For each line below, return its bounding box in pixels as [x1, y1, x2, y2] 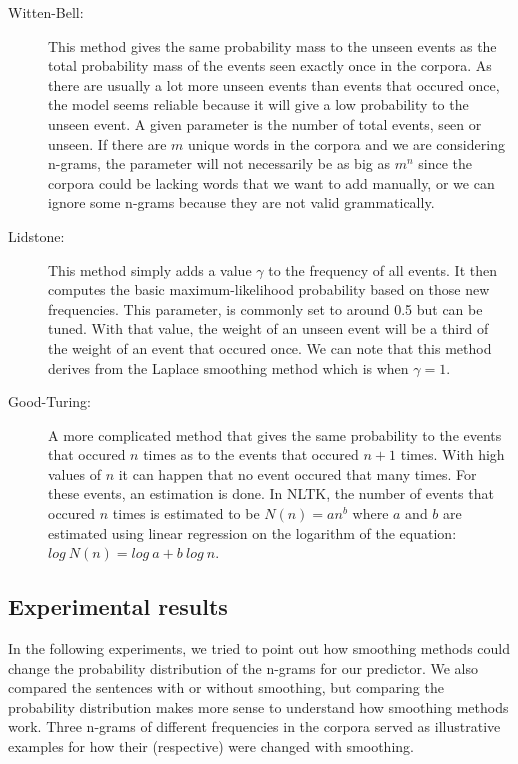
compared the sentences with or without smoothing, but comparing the [8, 677, 444, 698]
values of [48, 463, 101, 484]
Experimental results [8, 591, 228, 622]
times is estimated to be [112, 503, 260, 524]
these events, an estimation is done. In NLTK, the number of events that [48, 483, 494, 504]
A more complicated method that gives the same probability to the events [48, 424, 502, 445]
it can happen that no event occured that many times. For [118, 463, 477, 484]
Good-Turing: [8, 391, 92, 412]
